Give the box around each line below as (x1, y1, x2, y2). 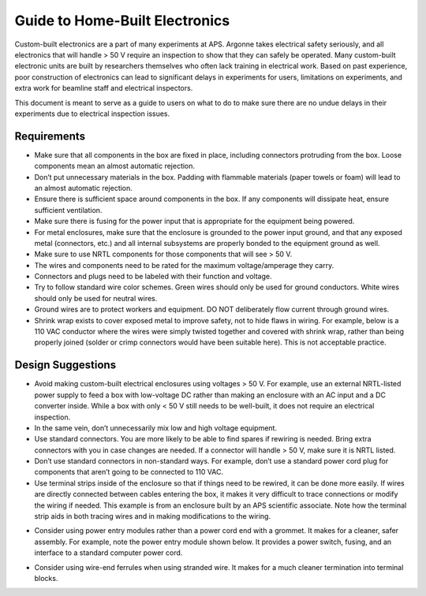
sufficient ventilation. (34, 205, 103, 214)
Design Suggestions (14, 359, 117, 372)
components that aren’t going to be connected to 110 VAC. (34, 467, 224, 477)
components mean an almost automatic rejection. (34, 162, 196, 171)
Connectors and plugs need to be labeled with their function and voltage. (34, 272, 272, 281)
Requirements (14, 129, 86, 143)
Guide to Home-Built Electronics (14, 12, 230, 29)
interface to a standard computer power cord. (34, 548, 183, 557)
